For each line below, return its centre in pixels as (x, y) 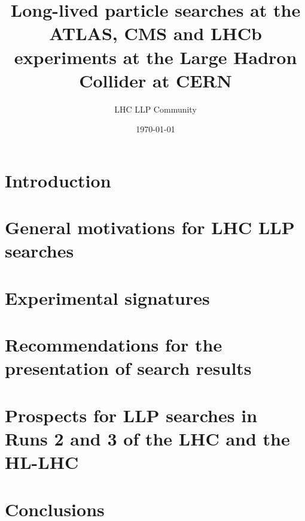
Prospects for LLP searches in (131, 415)
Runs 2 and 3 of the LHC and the (147, 438)
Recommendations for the (114, 345)
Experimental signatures (107, 297)
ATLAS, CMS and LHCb (155, 33)
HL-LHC (42, 462)
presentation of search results (128, 368)
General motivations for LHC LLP (150, 227)
